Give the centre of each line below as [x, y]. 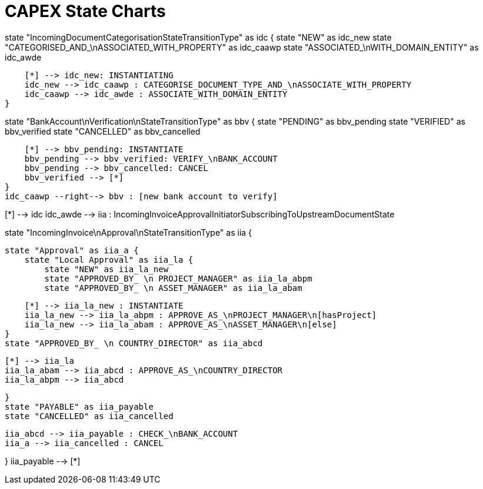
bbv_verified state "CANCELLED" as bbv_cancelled [103, 131]
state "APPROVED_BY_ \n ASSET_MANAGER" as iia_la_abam [173, 288]
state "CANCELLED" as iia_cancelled [89, 416]
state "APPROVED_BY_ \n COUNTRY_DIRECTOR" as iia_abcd [134, 343]
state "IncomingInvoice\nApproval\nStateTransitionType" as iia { [129, 232]
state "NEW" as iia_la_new [106, 269]
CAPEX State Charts [85, 11]
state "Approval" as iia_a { [72, 250]
